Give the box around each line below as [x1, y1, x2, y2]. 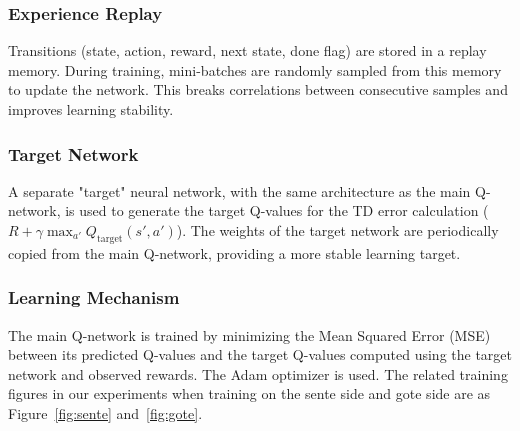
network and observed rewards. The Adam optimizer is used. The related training [8, 363, 508, 384]
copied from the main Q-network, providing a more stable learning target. [8, 242, 461, 263]
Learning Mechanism [8, 285, 180, 310]
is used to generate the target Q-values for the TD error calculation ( [65, 200, 489, 221]
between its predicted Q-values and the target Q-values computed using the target [8, 344, 512, 365]
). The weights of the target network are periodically [176, 220, 499, 240]
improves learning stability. [8, 99, 174, 119]
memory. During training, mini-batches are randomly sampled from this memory [8, 59, 502, 80]
